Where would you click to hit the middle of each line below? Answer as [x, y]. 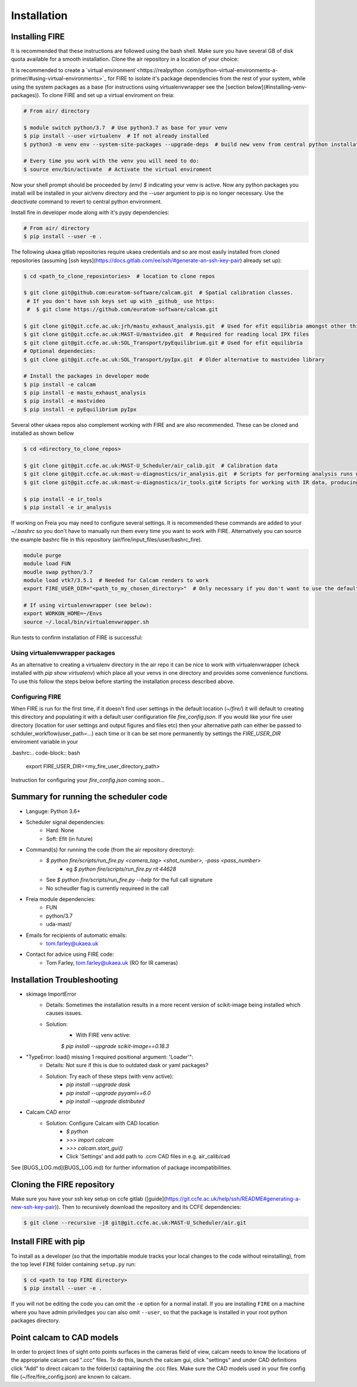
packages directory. [35, 1321]
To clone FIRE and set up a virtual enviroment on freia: [108, 95]
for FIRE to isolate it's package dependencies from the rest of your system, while [206, 79]
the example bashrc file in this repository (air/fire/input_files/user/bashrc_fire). [107, 540]
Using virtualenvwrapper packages [63, 653]
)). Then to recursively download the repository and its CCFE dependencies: [148, 1207]
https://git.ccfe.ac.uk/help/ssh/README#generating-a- [233, 1199]
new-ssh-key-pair [33, 1207]
